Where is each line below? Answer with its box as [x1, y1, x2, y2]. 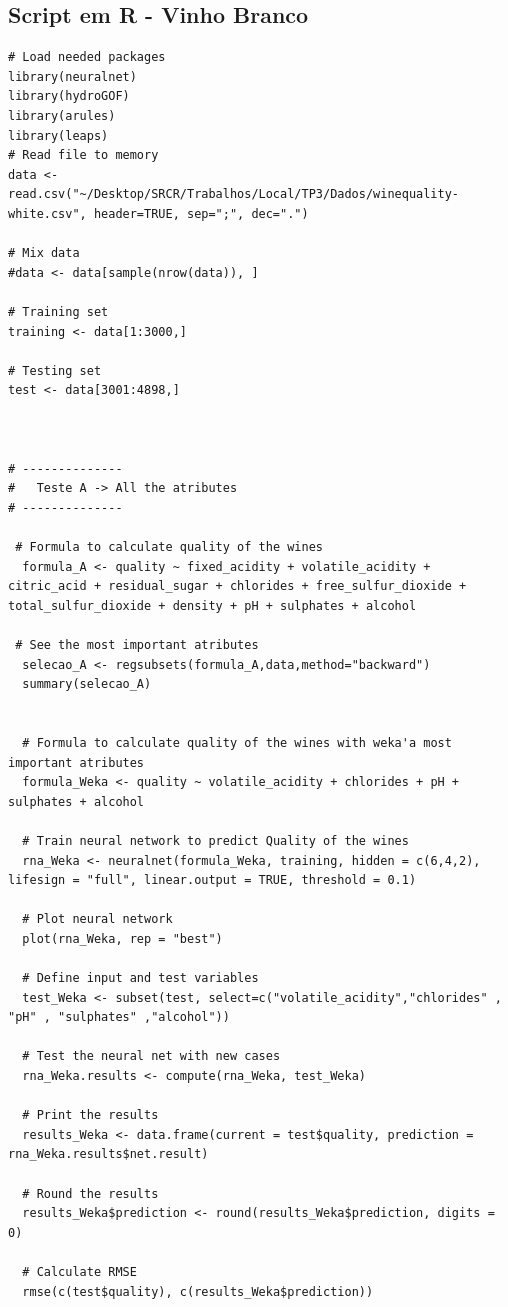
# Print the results [22, 1108, 159, 1123]
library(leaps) [8, 128, 109, 143]
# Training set [8, 304, 109, 319]
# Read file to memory [8, 148, 159, 163]
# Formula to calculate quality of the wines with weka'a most [22, 735, 452, 750]
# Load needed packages [8, 50, 166, 65]
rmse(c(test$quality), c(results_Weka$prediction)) [22, 1284, 374, 1299]
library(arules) [8, 108, 116, 123]
